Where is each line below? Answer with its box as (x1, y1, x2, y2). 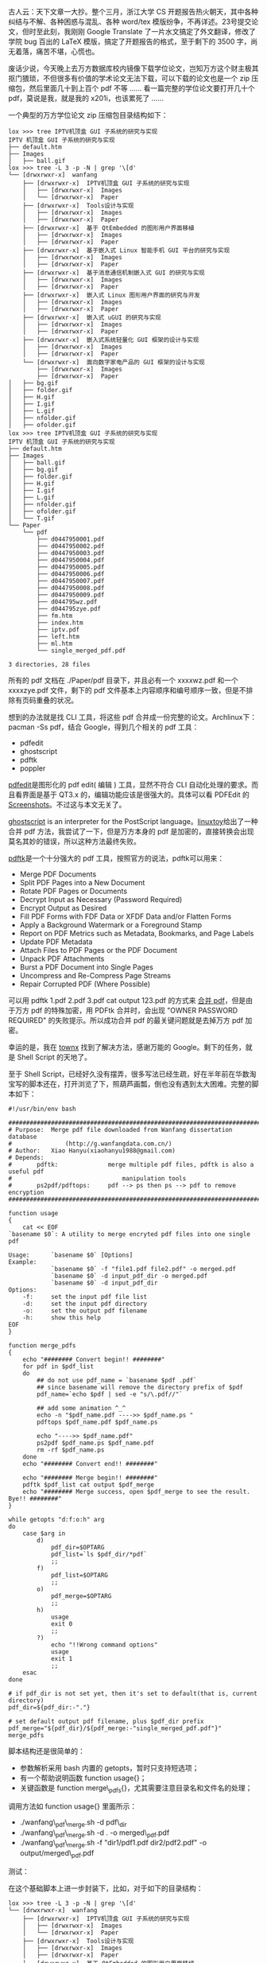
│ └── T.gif (8, 515, 56, 523)
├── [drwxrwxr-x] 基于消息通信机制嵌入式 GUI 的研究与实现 (22, 269, 205, 277)
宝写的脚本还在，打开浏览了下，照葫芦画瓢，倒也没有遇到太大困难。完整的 (8, 1079, 252, 1088)
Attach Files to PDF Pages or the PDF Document (19, 946, 177, 954)
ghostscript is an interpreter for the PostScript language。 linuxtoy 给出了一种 (8, 817, 258, 826)
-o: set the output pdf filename (22, 1307, 148, 1315)
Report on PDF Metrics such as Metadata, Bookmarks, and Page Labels (19, 929, 254, 938)
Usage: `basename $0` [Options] (8, 1251, 133, 1259)
